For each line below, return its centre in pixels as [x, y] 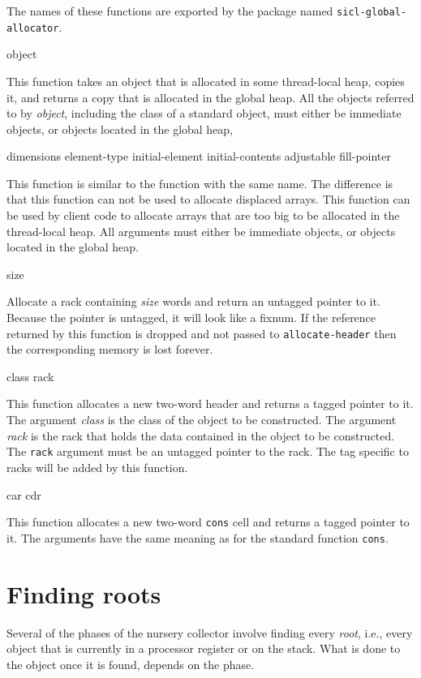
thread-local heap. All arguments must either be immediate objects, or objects [201, 231]
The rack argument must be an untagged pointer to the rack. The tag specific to [208, 451]
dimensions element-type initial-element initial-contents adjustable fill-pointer [199, 156]
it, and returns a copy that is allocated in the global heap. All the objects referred [210, 97]
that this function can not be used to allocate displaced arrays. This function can [208, 199]
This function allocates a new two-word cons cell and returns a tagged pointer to [208, 522]
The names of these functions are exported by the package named [170, 11]
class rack [30, 376]
